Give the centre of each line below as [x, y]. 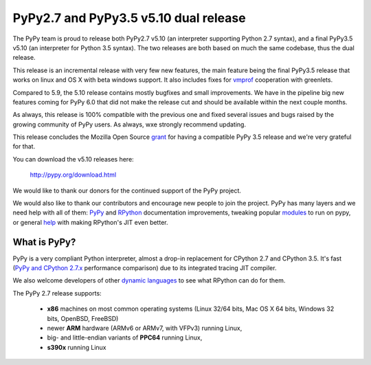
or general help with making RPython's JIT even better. [90, 222]
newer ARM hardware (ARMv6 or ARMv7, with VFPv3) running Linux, [145, 328]
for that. [24, 146]
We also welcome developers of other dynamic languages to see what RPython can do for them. [149, 280]
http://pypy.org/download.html [73, 175]
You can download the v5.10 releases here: [73, 159]
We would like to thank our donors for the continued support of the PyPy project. [127, 190]
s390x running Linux [77, 347]
